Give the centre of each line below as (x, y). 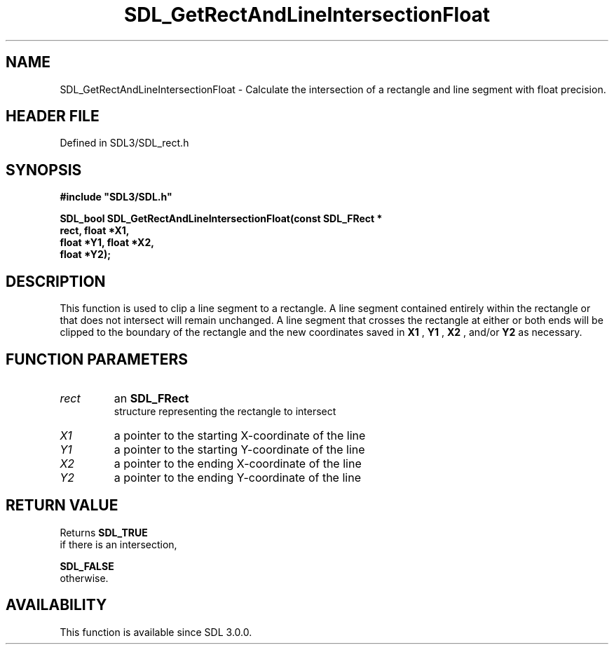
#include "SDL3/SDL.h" (116, 197)
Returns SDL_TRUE (104, 532)
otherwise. (84, 578)
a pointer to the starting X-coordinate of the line (240, 435)
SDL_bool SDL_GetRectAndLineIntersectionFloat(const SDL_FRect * (221, 219)
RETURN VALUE (62, 506)
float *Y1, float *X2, (107, 243)
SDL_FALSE (87, 566)
